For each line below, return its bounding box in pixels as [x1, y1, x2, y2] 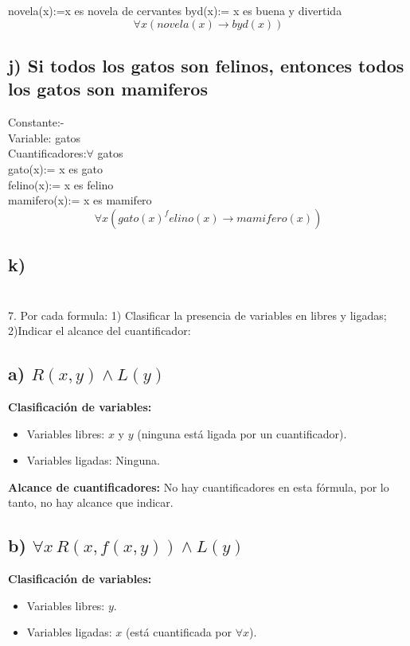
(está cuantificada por [125, 624, 232, 640]
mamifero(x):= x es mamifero [8, 192, 152, 208]
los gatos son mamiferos [8, 76, 208, 101]
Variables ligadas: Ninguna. [26, 452, 160, 469]
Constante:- [8, 114, 64, 130]
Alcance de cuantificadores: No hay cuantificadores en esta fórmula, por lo [8, 478, 389, 495]
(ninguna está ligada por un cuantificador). [137, 425, 347, 442]
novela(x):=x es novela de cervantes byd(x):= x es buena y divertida [8, 2, 342, 18]
